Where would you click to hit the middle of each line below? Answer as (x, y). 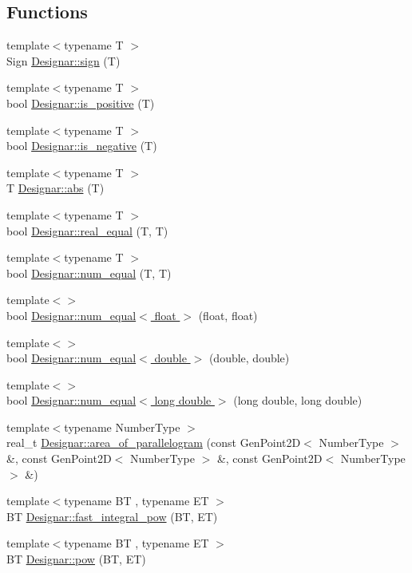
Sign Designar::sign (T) (63, 60)
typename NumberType (122, 427)
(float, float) (228, 315)
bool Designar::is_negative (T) (82, 146)
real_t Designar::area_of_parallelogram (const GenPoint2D (154, 443)
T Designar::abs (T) (55, 188)
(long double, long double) (298, 400)
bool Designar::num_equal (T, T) (89, 273)
